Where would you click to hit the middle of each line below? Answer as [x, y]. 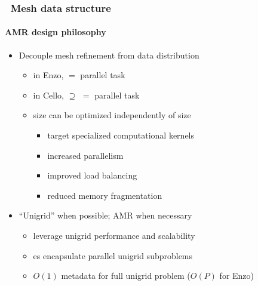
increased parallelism [85, 155]
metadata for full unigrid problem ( [126, 276]
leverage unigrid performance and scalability [114, 235]
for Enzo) [237, 276]
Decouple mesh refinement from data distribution [109, 55]
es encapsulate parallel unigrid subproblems [113, 255]
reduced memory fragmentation [105, 195]
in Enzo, [48, 75]
